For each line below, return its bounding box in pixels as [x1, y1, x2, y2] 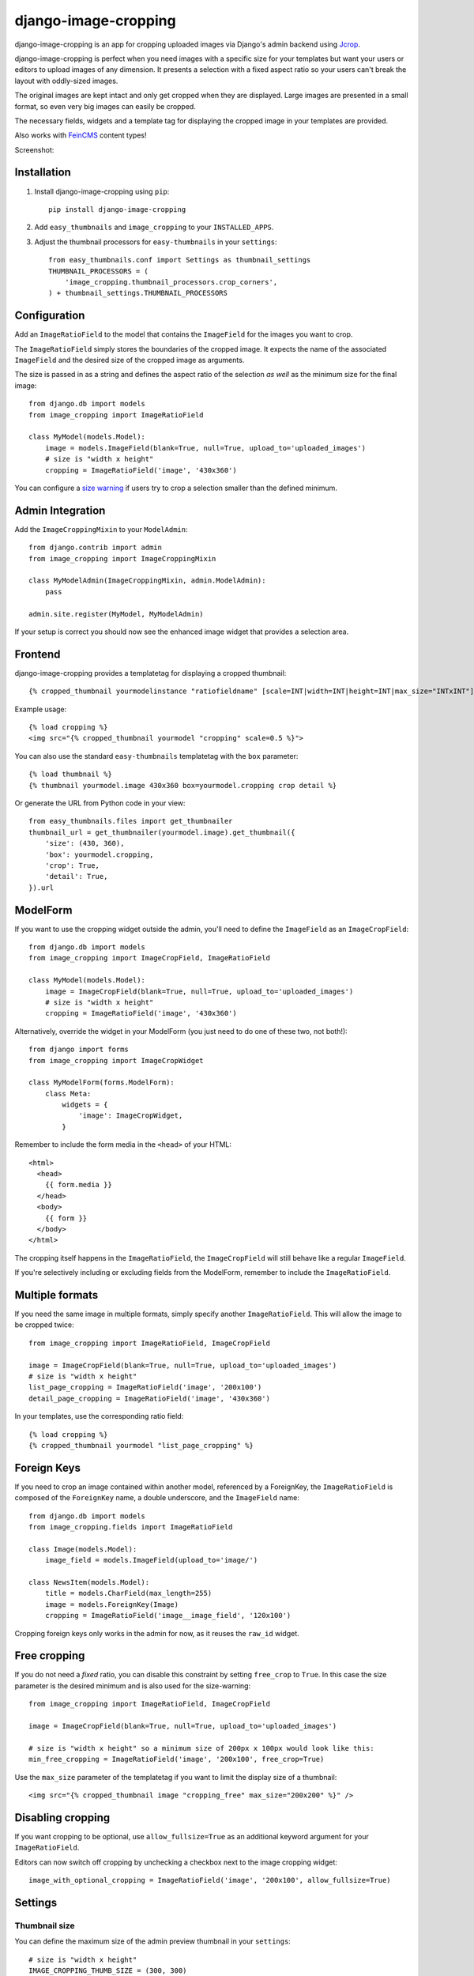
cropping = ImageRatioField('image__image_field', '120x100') [44, 1611, 292, 1620]
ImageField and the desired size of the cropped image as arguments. [14, 356, 245, 364]
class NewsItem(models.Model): [28, 1578, 150, 1586]
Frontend [14, 647, 61, 661]
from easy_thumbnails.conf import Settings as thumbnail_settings [48, 255, 311, 265]
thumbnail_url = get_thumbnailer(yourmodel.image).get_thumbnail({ [28, 828, 295, 837]
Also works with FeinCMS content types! [14, 130, 147, 140]
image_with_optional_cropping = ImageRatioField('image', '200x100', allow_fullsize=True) [28, 1876, 391, 1885]
